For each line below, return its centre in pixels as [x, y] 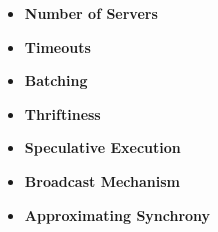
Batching [56, 80]
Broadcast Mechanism [102, 180]
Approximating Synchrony [117, 214]
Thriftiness [62, 113]
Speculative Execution [102, 147]
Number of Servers [91, 13]
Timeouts [57, 46]
